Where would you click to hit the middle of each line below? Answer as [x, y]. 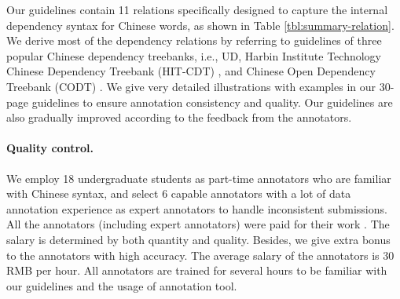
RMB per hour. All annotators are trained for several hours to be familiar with [197, 270]
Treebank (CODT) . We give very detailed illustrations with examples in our [191, 86]
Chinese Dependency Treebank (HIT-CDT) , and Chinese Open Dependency [191, 71]
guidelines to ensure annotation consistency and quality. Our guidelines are [212, 102]
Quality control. [50, 148]
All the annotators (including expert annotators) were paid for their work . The [198, 224]
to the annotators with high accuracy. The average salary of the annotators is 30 [200, 255]
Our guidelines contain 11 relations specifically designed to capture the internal [197, 9]
